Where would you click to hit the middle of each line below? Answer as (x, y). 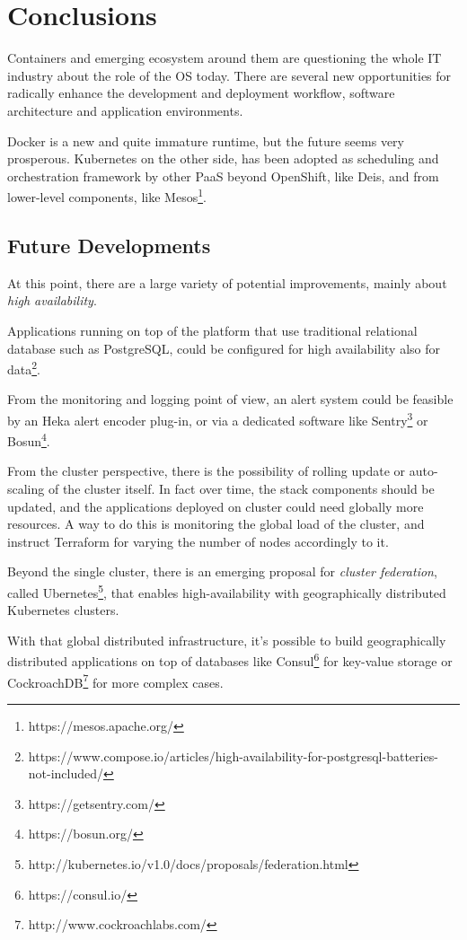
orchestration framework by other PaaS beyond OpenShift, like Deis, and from (223, 176)
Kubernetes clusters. (63, 610)
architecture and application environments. (125, 110)
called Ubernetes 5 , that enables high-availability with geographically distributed (227, 591)
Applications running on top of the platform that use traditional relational (212, 330)
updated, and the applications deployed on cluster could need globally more (216, 506)
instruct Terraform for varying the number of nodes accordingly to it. (198, 541)
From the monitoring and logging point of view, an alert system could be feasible (230, 399)
